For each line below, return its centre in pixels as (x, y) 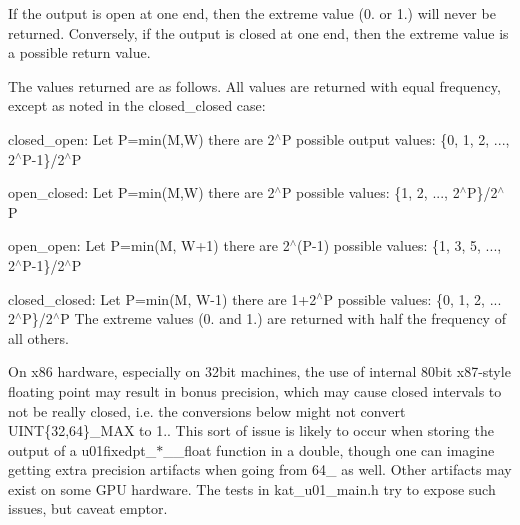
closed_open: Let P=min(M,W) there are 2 (141, 138)
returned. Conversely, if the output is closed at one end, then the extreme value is (258, 32)
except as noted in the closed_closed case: (137, 105)
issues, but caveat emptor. (88, 508)
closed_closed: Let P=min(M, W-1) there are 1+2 (162, 298)
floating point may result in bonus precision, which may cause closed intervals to (255, 390)
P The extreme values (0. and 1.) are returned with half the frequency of (283, 318)
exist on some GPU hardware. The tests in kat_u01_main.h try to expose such (252, 488)
